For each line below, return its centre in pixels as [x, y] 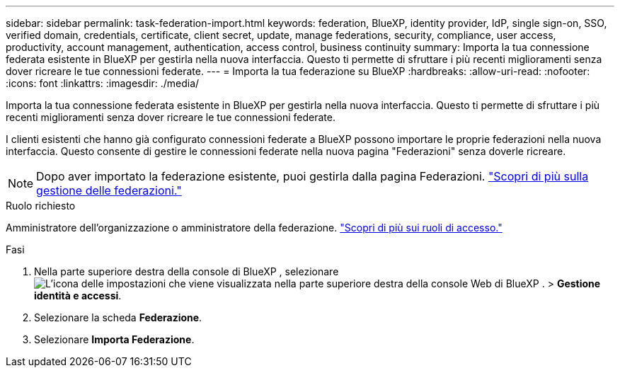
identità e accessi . [78, 295]
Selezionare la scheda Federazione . [118, 317]
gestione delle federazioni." [109, 190]
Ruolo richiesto [41, 206]
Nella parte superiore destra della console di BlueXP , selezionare [186, 271]
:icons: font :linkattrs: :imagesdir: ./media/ [103, 83]
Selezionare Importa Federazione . [114, 339]
